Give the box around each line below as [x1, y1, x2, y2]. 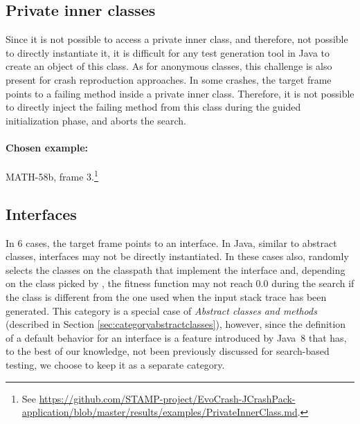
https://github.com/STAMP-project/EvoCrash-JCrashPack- [39, 391, 296, 405]
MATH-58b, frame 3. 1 [6, 167, 98, 183]
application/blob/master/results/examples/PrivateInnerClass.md [21, 405, 298, 419]
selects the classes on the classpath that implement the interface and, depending [6, 262, 345, 277]
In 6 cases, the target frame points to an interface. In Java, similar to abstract [6, 235, 337, 250]
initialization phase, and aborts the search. [6, 113, 186, 127]
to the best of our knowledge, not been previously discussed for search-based [6, 344, 330, 358]
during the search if [271, 276, 354, 291]
